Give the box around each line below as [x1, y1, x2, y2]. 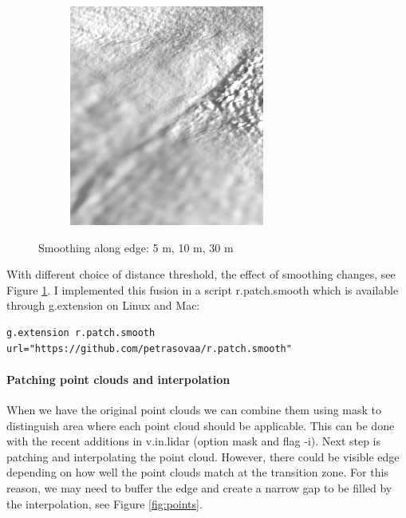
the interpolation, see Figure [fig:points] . [6, 495, 203, 512]
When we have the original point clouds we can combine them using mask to [6, 401, 382, 417]
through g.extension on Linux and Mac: [6, 297, 200, 314]
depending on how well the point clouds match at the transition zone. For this [6, 464, 388, 480]
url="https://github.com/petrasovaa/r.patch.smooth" [6, 342, 292, 354]
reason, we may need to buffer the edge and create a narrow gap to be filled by [6, 479, 392, 496]
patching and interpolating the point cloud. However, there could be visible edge [6, 448, 400, 465]
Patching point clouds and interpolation [6, 370, 231, 387]
